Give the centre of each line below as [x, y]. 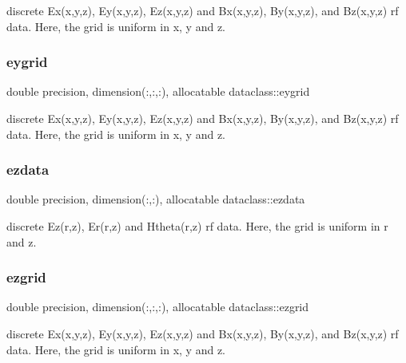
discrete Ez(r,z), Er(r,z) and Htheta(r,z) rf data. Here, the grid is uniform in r [197, 226]
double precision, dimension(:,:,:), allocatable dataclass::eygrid [158, 91]
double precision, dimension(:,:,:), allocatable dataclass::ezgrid [158, 307]
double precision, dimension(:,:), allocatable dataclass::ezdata [156, 199]
